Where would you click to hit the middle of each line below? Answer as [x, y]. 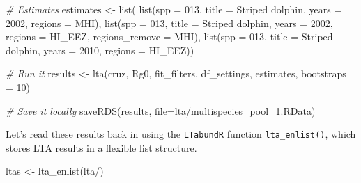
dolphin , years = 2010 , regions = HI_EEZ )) [100, 50]
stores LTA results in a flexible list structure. [101, 147]
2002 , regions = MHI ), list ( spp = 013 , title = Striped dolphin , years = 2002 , [169, 23]
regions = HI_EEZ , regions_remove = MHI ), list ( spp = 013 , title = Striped [169, 37]
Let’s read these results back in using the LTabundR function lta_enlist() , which [181, 134]
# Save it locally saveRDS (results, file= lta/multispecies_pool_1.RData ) [161, 110]
